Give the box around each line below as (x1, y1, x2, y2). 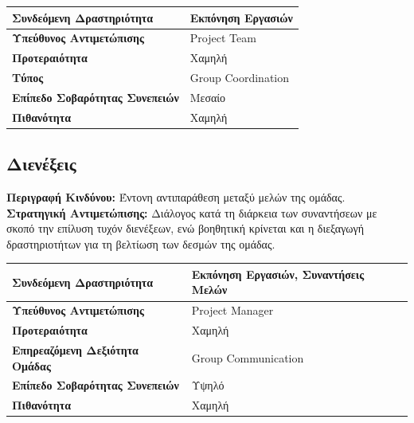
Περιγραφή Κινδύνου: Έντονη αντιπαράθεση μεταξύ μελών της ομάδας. (6, 189, 346, 206)
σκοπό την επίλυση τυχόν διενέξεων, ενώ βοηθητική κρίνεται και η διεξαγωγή (6, 220, 365, 237)
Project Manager (191, 302, 274, 319)
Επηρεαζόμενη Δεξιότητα (12, 342, 139, 358)
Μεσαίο (189, 88, 226, 105)
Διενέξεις (6, 151, 76, 176)
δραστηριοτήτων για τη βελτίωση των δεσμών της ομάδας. (6, 235, 275, 252)
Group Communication (191, 349, 304, 366)
